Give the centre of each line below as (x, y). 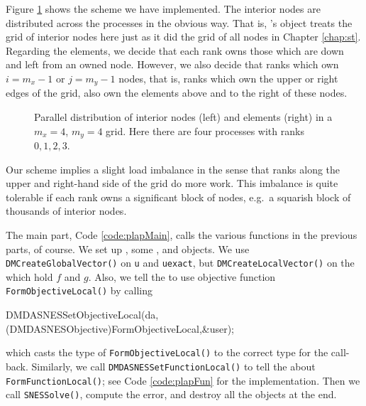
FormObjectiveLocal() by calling (79, 290)
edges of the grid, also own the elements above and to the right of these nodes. (177, 93)
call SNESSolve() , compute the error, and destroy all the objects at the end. (171, 394)
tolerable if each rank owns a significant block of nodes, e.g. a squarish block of (178, 197)
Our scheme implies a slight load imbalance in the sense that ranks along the (173, 169)
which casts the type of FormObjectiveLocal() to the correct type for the (167, 352)
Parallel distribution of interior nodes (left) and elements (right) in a (183, 117)
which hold (29, 276)
